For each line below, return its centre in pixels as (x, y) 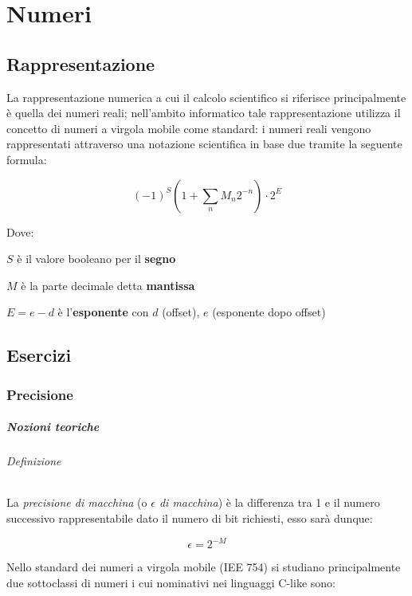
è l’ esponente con (103, 312)
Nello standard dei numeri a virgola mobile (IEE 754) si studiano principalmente (204, 567)
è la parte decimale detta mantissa (108, 285)
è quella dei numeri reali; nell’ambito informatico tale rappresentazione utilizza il (204, 113)
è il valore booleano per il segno (96, 259)
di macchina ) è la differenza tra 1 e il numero (269, 502)
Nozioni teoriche (53, 427)
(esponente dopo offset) (269, 312)
